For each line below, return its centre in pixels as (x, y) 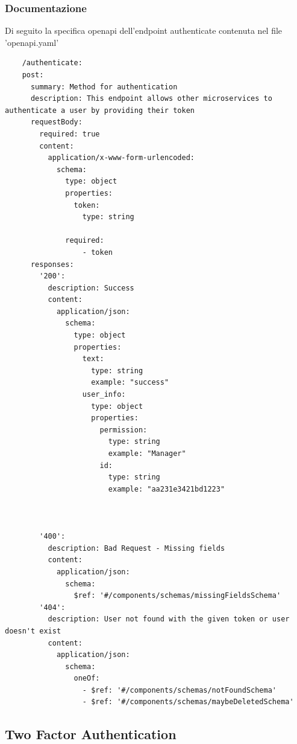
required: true (70, 134)
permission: (123, 430)
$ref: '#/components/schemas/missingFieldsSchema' (177, 596)
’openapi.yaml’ (32, 42)
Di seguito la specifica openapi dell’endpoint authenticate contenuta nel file (144, 30)
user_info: (104, 395)
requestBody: (56, 122)
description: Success (91, 288)
